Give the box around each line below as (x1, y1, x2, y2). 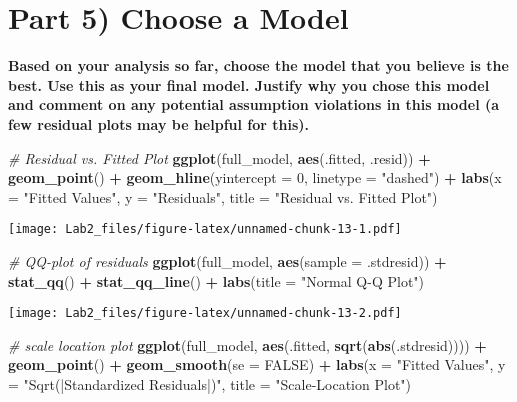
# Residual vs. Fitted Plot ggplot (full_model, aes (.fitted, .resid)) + (8, 147, 431, 168)
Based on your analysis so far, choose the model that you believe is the (8, 55, 509, 76)
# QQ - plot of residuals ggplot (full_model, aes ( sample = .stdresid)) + (8, 250, 447, 271)
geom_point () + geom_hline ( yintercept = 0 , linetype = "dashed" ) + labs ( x (8, 167, 502, 188)
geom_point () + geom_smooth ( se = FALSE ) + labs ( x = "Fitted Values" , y (8, 354, 506, 375)
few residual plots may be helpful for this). (8, 113, 310, 134)
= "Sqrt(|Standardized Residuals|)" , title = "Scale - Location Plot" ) (8, 373, 412, 394)
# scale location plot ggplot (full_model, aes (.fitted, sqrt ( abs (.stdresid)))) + (8, 334, 487, 355)
